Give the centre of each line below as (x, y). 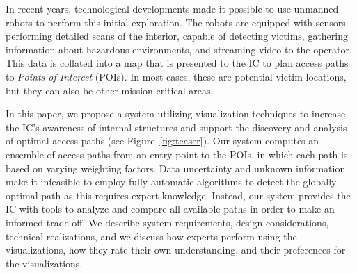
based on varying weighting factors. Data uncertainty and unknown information (176, 168)
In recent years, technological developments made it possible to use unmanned (172, 8)
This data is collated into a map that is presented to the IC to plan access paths (177, 63)
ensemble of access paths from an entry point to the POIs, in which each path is (177, 154)
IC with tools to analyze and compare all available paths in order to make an (170, 209)
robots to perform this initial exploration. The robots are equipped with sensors (176, 22)
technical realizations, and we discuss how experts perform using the (151, 236)
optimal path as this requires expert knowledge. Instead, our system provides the (178, 195)
